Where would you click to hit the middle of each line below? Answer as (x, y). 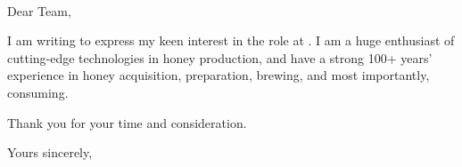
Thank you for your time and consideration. (127, 122)
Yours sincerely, (50, 152)
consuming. (38, 92)
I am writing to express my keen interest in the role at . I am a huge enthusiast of (231, 40)
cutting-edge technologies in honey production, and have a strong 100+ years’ (220, 57)
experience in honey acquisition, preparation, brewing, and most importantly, (219, 75)
